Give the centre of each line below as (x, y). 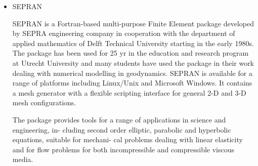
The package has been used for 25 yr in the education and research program (131, 53)
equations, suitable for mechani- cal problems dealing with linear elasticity (127, 139)
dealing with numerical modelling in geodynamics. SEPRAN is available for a (132, 73)
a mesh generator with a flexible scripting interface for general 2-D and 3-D (129, 92)
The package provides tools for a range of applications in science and (119, 119)
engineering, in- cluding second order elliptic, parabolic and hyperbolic (122, 129)
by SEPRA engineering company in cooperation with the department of (124, 33)
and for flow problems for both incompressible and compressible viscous (123, 149)
